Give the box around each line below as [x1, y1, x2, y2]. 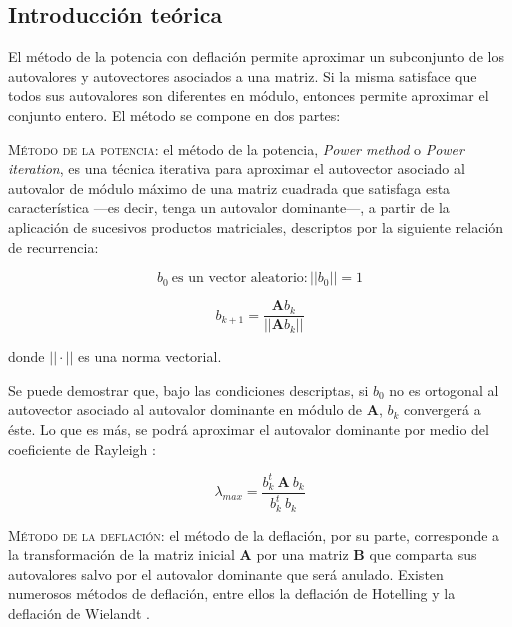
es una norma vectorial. [78, 346, 222, 367]
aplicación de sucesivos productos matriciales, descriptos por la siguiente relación [8, 216, 504, 237]
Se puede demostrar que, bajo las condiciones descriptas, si [8, 379, 369, 400]
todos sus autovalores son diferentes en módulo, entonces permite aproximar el [8, 85, 489, 106]
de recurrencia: [8, 236, 99, 257]
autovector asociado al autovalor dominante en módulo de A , [8, 399, 383, 420]
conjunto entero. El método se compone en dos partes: [8, 104, 341, 125]
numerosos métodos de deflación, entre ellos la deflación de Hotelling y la [8, 583, 456, 604]
